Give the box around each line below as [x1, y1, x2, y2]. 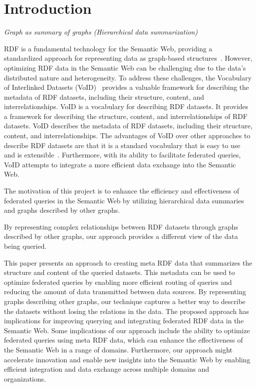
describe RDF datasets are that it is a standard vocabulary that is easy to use [4, 140, 240, 150]
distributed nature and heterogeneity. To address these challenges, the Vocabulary [4, 72, 252, 82]
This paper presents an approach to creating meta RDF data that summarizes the [4, 257, 253, 268]
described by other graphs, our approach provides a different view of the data [4, 231, 238, 241]
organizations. [4, 373, 46, 384]
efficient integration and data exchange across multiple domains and [4, 364, 210, 374]
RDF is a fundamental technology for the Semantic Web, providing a [4, 43, 213, 53]
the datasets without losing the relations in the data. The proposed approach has [4, 306, 249, 316]
